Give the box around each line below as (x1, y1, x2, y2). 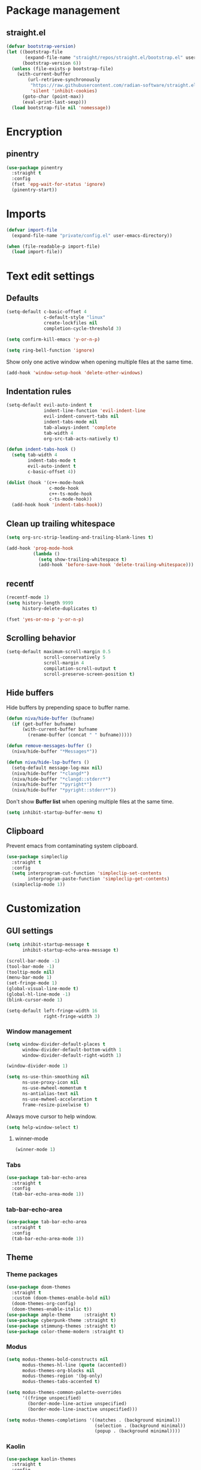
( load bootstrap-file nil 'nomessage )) (11, 104, 111, 111)
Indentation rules (6, 386, 72, 396)
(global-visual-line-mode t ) (6, 986, 79, 992)
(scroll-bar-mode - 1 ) (6, 958, 60, 964)
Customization (6, 902, 81, 915)
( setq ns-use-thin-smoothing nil (6, 1074, 90, 1080)
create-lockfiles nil (44, 320, 98, 326)
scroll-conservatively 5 (44, 654, 106, 660)
